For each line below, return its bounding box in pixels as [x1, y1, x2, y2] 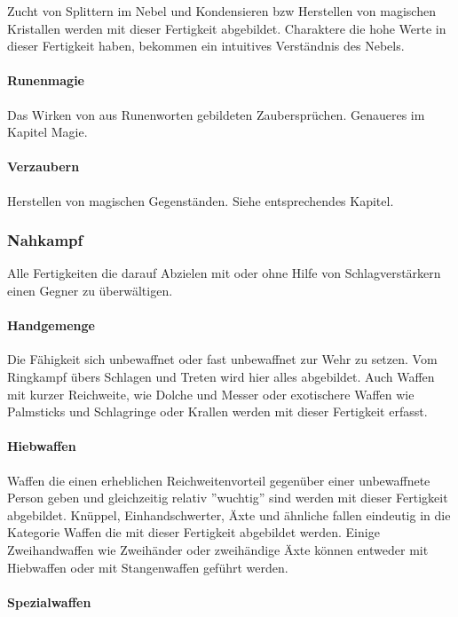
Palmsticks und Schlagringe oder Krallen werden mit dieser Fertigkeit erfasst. [7, 402, 428, 421]
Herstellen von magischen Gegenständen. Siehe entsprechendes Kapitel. [7, 191, 394, 210]
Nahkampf [7, 229, 83, 251]
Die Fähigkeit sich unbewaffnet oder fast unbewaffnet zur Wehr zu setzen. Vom [7, 350, 438, 368]
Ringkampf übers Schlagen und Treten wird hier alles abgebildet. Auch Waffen [7, 367, 435, 385]
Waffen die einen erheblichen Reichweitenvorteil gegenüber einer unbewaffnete [7, 471, 430, 489]
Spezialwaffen [7, 592, 91, 611]
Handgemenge [7, 316, 95, 335]
